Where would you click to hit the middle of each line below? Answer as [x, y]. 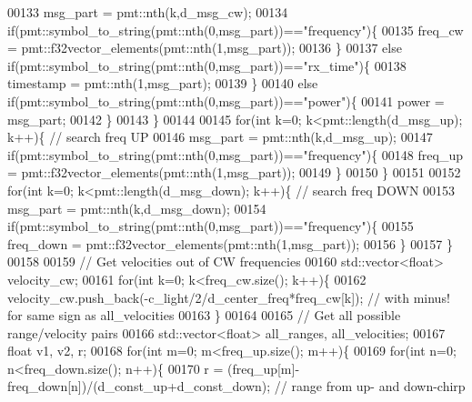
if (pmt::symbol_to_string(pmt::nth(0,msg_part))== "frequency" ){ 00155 [211, 226]
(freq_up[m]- [264, 368]
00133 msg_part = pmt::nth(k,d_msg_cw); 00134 [148, 12]
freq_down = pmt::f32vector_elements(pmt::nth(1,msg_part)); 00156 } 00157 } [230, 243]
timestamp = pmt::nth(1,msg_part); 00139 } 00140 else [163, 83]
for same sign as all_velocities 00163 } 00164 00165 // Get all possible [204, 315]
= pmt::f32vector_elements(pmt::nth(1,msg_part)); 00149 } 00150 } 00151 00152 [234, 172]
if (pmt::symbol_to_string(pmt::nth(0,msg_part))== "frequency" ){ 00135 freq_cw [236, 30]
